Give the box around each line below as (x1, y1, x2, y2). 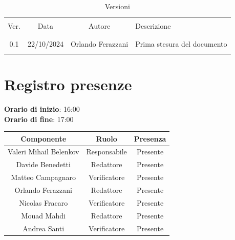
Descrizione (135, 21, 171, 31)
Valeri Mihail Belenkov (8, 146, 79, 157)
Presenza (134, 133, 166, 144)
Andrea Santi (23, 223, 65, 233)
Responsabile (86, 146, 127, 157)
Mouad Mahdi (21, 210, 66, 221)
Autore (89, 21, 111, 31)
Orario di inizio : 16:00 (4, 103, 80, 114)
